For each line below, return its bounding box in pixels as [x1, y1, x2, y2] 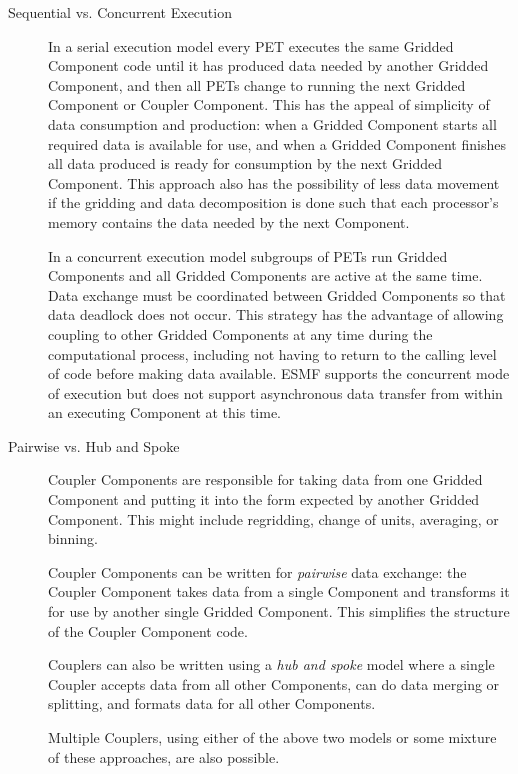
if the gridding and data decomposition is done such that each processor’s [48, 192, 499, 213]
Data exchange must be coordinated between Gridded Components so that [48, 284, 506, 305]
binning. [48, 528, 98, 549]
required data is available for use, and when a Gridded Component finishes [48, 133, 506, 154]
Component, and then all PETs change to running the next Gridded [48, 74, 466, 95]
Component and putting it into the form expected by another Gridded [48, 489, 480, 510]
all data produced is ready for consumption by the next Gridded [48, 153, 443, 174]
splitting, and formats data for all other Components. [48, 693, 376, 714]
